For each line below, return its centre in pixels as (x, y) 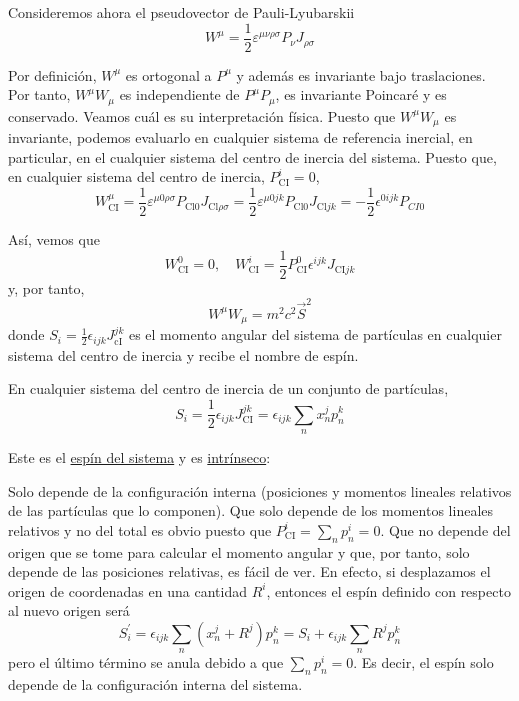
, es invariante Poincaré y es (361, 94)
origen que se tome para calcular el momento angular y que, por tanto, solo (239, 551)
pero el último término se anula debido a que (146, 662)
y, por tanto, (46, 287)
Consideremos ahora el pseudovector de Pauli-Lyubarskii (181, 12)
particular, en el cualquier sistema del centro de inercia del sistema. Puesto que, (252, 156)
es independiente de (179, 94)
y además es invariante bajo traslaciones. (361, 74)
